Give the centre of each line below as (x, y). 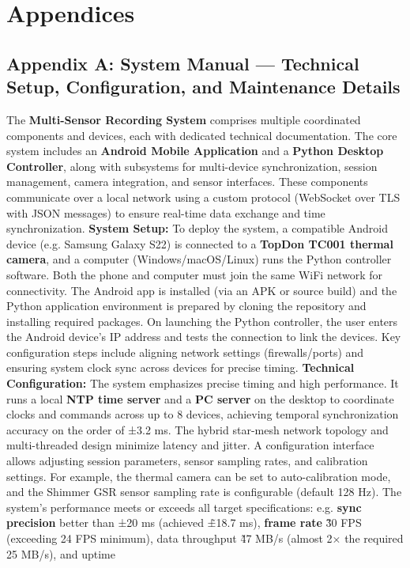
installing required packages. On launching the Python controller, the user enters (202, 321)
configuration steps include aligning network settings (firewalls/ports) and (185, 352)
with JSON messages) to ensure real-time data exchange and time (166, 212)
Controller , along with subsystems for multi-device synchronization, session (192, 166)
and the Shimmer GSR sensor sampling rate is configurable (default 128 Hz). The (204, 492)
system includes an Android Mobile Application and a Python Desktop (195, 151)
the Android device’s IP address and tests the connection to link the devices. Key (204, 337)
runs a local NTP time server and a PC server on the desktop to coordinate (200, 398)
